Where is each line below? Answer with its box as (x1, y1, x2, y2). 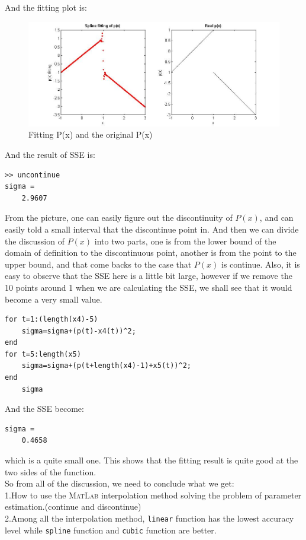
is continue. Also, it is (221, 258, 300, 270)
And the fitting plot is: (5, 1, 87, 13)
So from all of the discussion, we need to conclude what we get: (5, 477, 234, 490)
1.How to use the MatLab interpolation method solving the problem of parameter (5, 488, 302, 501)
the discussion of (5, 234, 65, 247)
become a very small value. (5, 293, 102, 305)
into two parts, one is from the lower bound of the (94, 234, 276, 247)
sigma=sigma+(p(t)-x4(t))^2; (21, 326, 136, 335)
